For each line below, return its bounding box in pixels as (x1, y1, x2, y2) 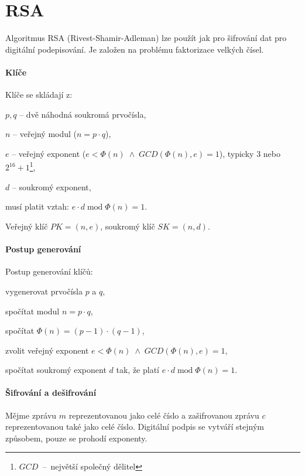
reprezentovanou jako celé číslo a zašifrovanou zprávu (68, 409, 259, 421)
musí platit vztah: (5, 200, 69, 213)
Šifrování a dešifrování (5, 386, 97, 399)
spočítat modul (5, 304, 60, 317)
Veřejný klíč (5, 220, 48, 232)
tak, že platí (116, 364, 159, 376)
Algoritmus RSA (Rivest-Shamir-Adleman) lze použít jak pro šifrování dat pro (5, 32, 287, 44)
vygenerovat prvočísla (5, 285, 83, 297)
